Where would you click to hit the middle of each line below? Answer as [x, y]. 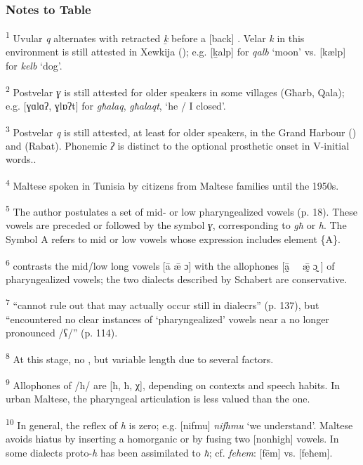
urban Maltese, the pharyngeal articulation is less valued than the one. [158, 399]
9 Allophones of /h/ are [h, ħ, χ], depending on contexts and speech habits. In [173, 384]
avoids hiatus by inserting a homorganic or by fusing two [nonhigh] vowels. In [172, 439]
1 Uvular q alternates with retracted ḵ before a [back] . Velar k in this [155, 37]
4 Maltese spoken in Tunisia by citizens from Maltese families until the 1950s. [172, 184]
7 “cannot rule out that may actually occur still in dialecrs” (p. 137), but [163, 304]
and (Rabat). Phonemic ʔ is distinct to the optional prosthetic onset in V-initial [178, 145]
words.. [21, 159]
